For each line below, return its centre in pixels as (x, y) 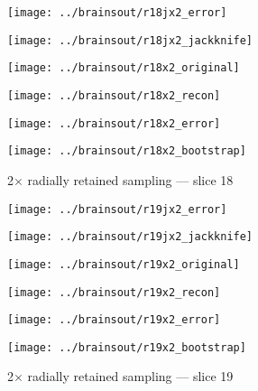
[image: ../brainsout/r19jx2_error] (117, 209)
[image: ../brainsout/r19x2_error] (114, 320)
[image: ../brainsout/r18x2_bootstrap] (127, 151)
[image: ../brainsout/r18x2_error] (114, 123)
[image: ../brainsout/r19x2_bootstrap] (127, 347)
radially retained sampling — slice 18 (130, 179)
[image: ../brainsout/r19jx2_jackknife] (130, 237)
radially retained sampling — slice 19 (130, 376)
